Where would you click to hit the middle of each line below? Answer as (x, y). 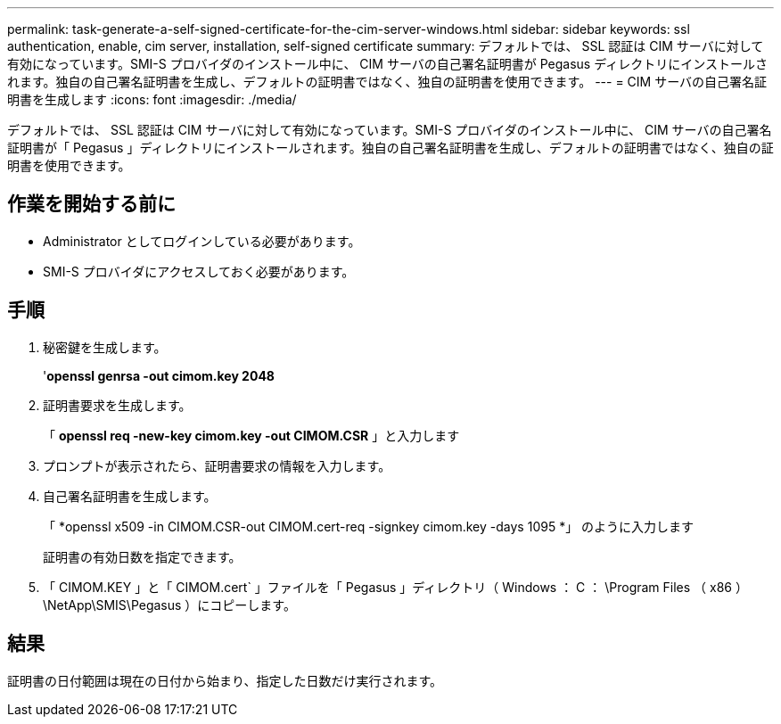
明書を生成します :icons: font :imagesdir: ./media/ (152, 99)
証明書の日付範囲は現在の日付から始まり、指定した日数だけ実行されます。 (225, 680)
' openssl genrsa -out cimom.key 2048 (159, 375)
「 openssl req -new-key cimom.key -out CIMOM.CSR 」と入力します (251, 435)
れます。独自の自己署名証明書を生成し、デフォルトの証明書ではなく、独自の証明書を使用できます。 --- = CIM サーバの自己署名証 (387, 82)
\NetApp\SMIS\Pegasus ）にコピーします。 (169, 605)
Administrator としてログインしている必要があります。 (202, 241)
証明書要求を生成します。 (117, 405)
